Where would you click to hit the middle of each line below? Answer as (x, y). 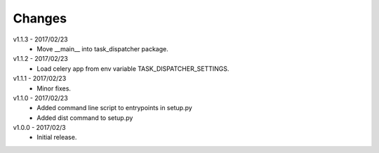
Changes (40, 18)
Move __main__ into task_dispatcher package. (102, 48)
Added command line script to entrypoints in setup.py (114, 108)
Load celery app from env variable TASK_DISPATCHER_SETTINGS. (133, 68)
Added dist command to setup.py (85, 118)
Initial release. (57, 138)
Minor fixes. (54, 88)
